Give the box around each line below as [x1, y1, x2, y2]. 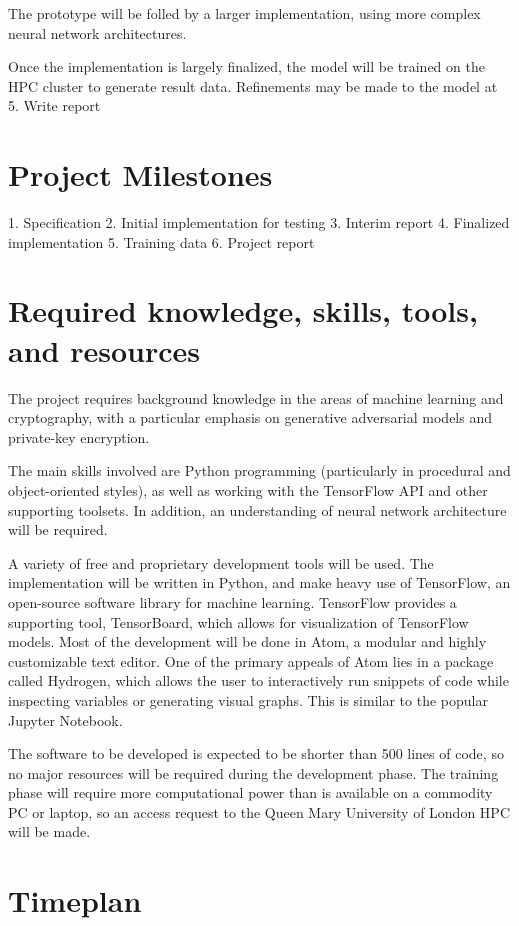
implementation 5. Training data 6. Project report [8, 231, 315, 252]
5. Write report [8, 95, 101, 116]
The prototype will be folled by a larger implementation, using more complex [8, 3, 481, 23]
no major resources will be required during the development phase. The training [8, 762, 499, 783]
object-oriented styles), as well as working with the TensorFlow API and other [8, 479, 488, 500]
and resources [8, 329, 200, 370]
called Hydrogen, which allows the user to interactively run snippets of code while [8, 670, 509, 691]
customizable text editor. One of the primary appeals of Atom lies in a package [8, 650, 494, 671]
